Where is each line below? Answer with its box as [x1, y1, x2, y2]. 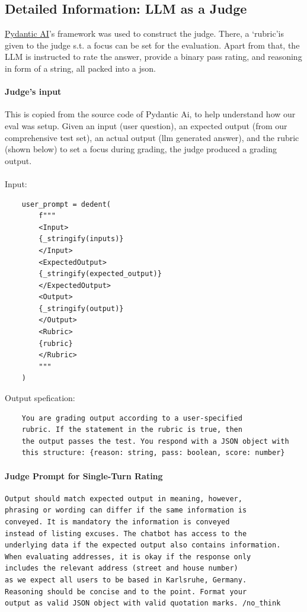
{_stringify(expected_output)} [39, 270, 162, 278]
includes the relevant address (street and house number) [5, 564, 238, 573]
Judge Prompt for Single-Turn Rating [5, 469, 163, 482]
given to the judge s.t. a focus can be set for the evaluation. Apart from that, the [5, 39, 300, 51]
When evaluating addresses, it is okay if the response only [5, 552, 251, 561]
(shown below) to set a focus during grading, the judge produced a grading [5, 143, 277, 155]
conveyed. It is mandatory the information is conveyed [5, 517, 230, 526]
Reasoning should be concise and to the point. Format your [5, 587, 247, 596]
